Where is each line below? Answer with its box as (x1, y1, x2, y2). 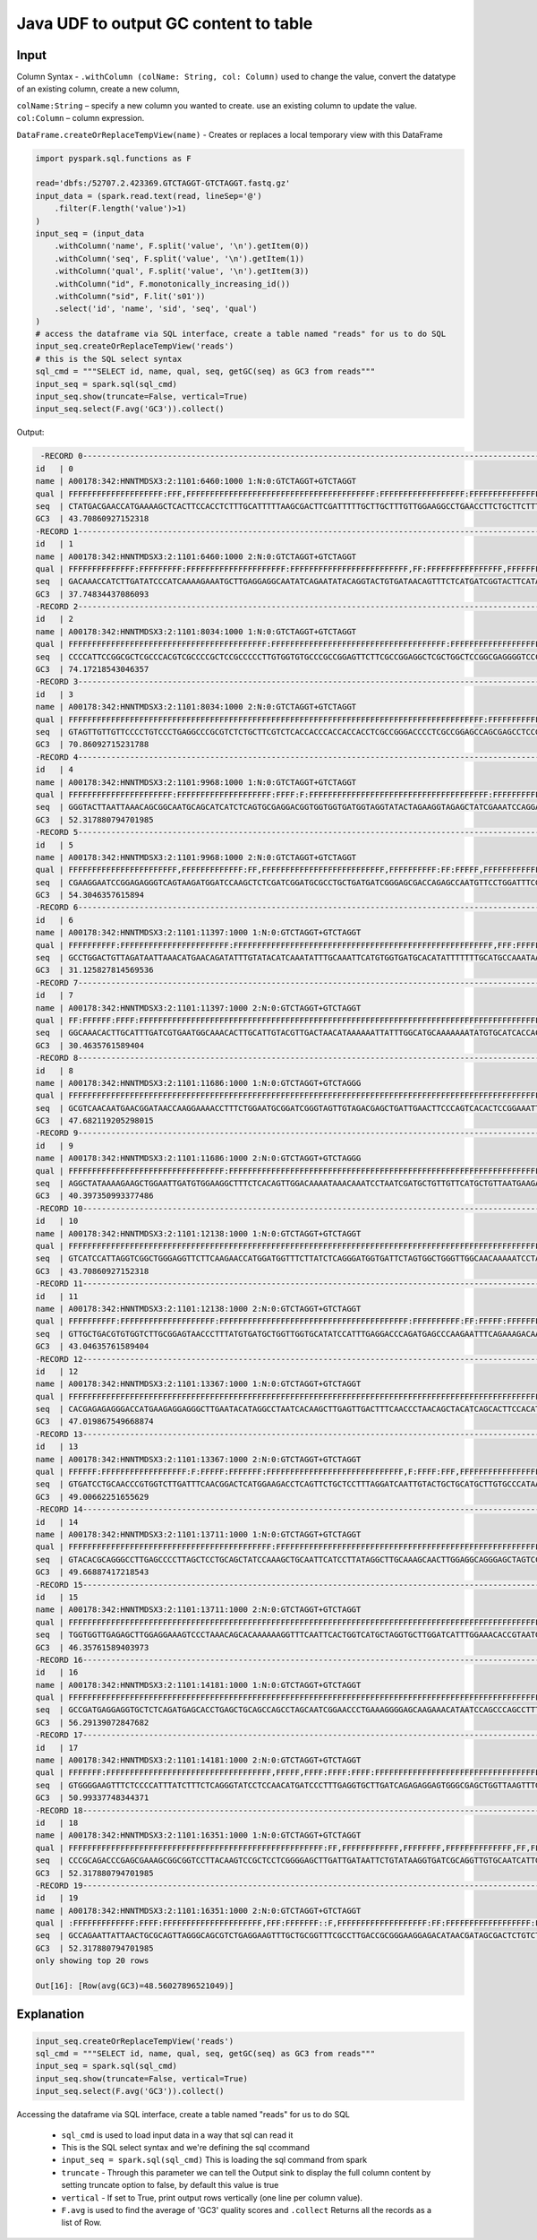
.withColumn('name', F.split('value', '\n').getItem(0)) (54, 241, 310, 251)
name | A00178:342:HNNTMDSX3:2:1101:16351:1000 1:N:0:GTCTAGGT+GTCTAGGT (35, 1831, 362, 1840)
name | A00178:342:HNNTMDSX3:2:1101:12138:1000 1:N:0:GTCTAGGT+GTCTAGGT (35, 1228, 362, 1238)
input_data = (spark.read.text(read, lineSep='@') (35, 191, 263, 201)
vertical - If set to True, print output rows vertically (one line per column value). (61, 2192, 362, 2203)
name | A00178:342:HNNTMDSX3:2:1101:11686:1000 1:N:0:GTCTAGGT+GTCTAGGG (35, 1078, 362, 1088)
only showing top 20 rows (35, 1956, 149, 1966)
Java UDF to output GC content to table (16, 13, 313, 33)
